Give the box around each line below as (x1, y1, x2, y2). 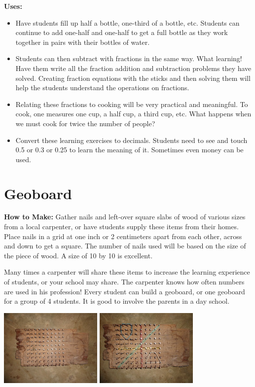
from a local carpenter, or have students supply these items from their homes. (4, 221, 239, 232)
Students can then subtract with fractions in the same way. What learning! (15, 53, 242, 64)
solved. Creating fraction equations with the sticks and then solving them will (15, 72, 251, 83)
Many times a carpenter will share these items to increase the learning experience (4, 267, 250, 277)
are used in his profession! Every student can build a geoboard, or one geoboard (4, 286, 245, 296)
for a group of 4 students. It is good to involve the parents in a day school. (4, 296, 230, 306)
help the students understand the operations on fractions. (15, 82, 189, 93)
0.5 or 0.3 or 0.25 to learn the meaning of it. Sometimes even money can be (15, 144, 244, 155)
